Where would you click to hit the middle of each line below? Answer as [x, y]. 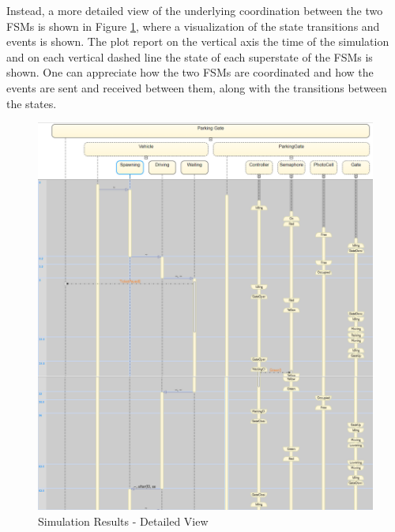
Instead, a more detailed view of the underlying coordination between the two [195, 10]
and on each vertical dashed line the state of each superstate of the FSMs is [190, 56]
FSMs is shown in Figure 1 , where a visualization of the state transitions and [193, 26]
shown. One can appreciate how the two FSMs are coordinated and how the [190, 72]
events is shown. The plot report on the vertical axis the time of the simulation [198, 41]
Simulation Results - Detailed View [123, 521]
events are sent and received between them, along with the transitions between [197, 87]
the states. [32, 103]
